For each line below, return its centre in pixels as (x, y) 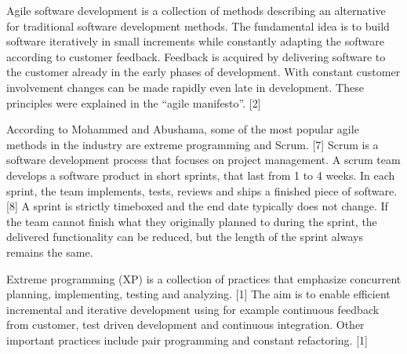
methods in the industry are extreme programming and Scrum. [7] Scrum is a (193, 144)
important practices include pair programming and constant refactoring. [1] (187, 339)
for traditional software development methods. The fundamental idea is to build (198, 26)
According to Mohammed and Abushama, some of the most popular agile (183, 129)
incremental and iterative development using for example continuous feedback (193, 309)
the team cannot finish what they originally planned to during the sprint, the (192, 221)
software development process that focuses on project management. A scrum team (203, 160)
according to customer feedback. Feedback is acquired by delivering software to (196, 56)
